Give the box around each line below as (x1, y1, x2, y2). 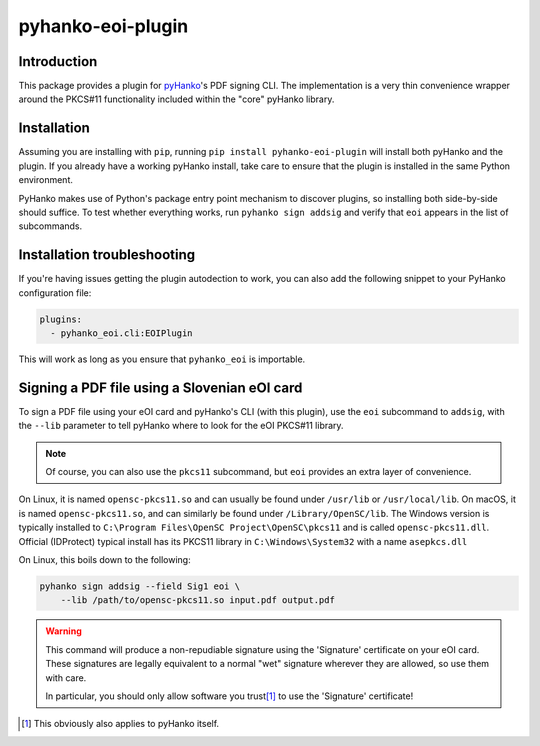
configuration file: (18, 286, 92, 299)
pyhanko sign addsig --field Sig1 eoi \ (39, 580, 240, 592)
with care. (45, 671, 87, 684)
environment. (18, 174, 74, 186)
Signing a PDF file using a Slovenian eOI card (18, 379, 303, 396)
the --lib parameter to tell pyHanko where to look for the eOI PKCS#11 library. (18, 420, 344, 432)
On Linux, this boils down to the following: (18, 554, 191, 565)
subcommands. (18, 220, 83, 232)
